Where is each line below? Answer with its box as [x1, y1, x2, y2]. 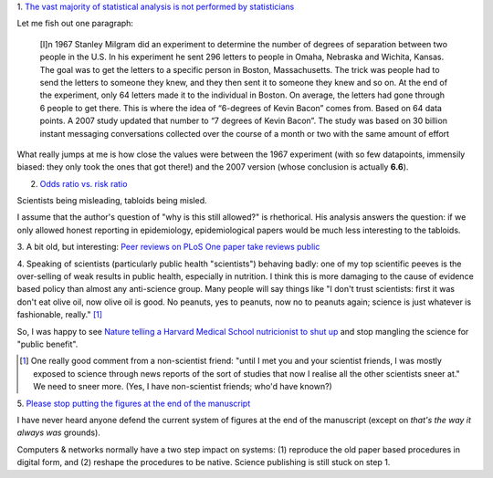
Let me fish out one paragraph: [16, 18, 134, 29]
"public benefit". [16, 338, 79, 349]
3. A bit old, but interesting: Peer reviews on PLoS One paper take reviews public [16, 242, 320, 253]
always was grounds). [16, 427, 100, 438]
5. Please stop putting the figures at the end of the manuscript [16, 398, 251, 409]
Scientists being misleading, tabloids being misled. [16, 195, 207, 206]
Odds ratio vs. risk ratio [39, 178, 128, 189]
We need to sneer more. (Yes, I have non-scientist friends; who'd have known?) [33, 381, 332, 392]
